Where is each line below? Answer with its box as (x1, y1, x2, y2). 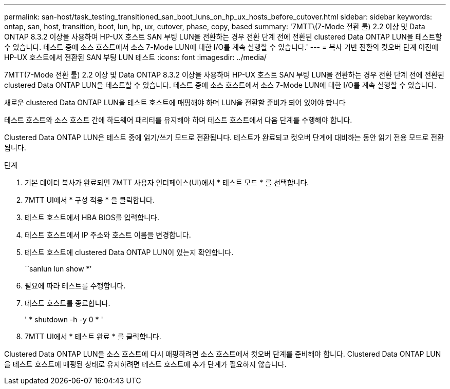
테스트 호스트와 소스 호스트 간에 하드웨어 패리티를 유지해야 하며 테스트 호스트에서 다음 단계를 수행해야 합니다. (4, 115, 352, 124)
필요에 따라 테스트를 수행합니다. (25, 281, 126, 290)
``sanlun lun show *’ (25, 264, 92, 273)
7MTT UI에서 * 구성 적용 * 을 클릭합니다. (25, 196, 155, 204)
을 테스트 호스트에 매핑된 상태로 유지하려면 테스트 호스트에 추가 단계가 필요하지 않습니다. (4, 360, 287, 368)
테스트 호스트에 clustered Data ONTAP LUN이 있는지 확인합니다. (25, 248, 234, 257)
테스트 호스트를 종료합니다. (25, 299, 110, 307)
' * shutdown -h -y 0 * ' (25, 315, 103, 324)
